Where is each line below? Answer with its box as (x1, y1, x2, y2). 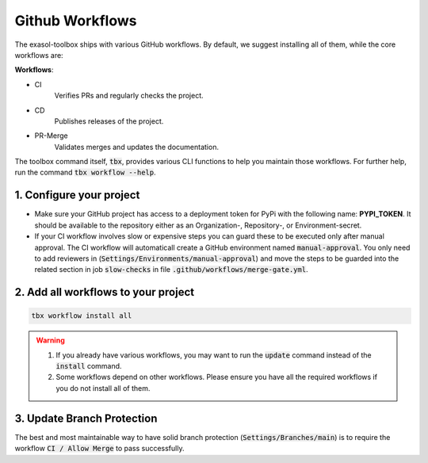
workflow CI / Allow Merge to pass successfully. (14, 444, 185, 453)
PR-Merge (34, 131, 68, 140)
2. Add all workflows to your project (14, 285, 194, 299)
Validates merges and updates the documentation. (54, 142, 220, 151)
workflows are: (14, 50, 63, 59)
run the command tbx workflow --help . (14, 167, 156, 178)
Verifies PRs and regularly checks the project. (54, 91, 204, 101)
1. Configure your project (14, 189, 140, 202)
